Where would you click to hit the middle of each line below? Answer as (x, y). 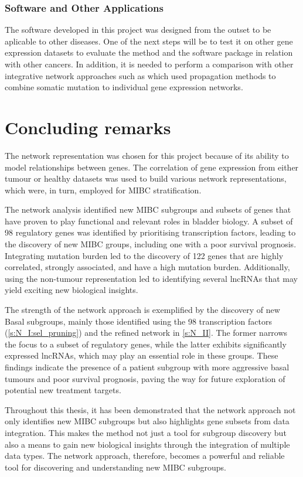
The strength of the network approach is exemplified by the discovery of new (142, 310)
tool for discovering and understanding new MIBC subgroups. (115, 467)
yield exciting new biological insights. (72, 290)
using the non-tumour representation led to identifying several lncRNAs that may (151, 278)
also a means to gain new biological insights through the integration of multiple (147, 444)
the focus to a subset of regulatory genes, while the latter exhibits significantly (146, 344)
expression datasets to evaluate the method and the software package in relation (149, 52)
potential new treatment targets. (63, 390)
